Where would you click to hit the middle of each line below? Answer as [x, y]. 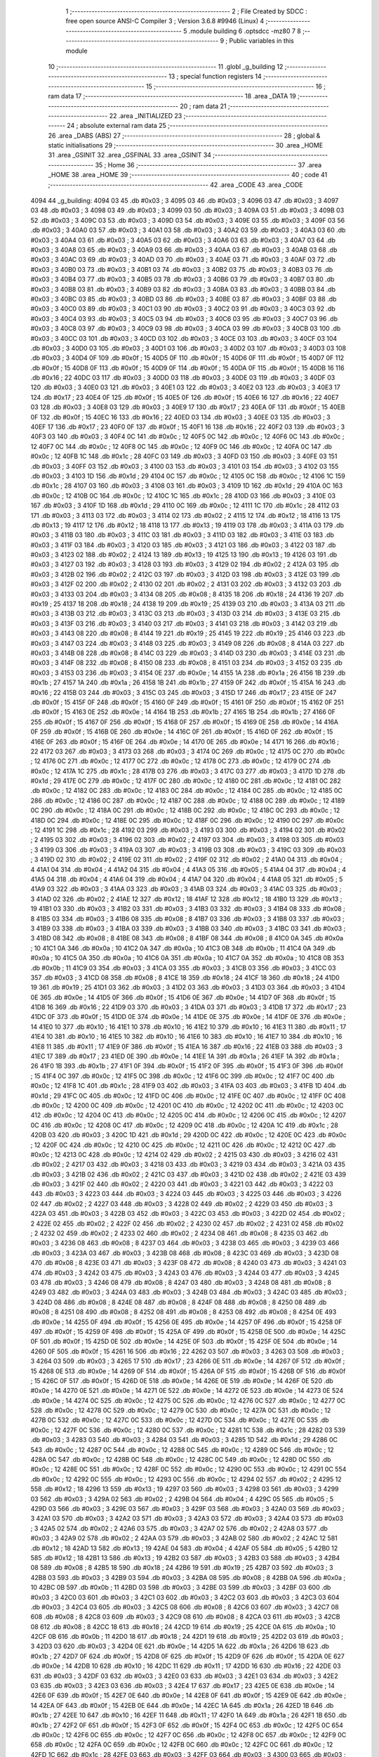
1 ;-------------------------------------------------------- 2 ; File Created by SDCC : [187, 11]
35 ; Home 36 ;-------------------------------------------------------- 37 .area [208, 164]
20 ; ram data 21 [204, 106]
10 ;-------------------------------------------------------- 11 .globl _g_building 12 [166, 66]
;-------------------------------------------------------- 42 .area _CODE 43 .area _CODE [175, 184]
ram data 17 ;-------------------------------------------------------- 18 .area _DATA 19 [172, 96]
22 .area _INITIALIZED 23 [146, 115]
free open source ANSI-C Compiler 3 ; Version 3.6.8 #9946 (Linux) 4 [165, 21]
